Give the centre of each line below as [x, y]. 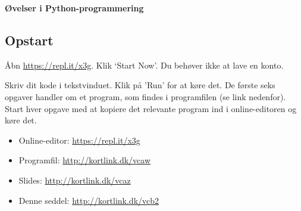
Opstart [29, 40]
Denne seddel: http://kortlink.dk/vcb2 [89, 200]
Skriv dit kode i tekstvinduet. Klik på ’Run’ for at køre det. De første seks [140, 85]
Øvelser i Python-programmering [74, 8]
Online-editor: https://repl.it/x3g [79, 140]
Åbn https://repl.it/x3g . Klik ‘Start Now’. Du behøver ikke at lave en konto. [144, 65]
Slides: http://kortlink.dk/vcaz [75, 180]
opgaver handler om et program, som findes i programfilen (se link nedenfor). [145, 96]
